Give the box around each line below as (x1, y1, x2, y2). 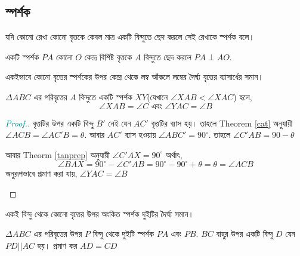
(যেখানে (147, 90, 168, 103)
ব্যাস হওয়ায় (125, 128, 156, 141)
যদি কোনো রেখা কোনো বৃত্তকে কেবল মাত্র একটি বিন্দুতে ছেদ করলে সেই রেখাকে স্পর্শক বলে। (5, 30, 255, 43)
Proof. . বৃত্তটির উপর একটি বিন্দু (5, 116, 94, 129)
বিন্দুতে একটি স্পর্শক (79, 90, 132, 103)
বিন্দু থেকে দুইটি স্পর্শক (92, 227, 154, 240)
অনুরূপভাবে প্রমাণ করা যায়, (5, 167, 78, 180)
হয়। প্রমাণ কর (37, 239, 78, 251)
